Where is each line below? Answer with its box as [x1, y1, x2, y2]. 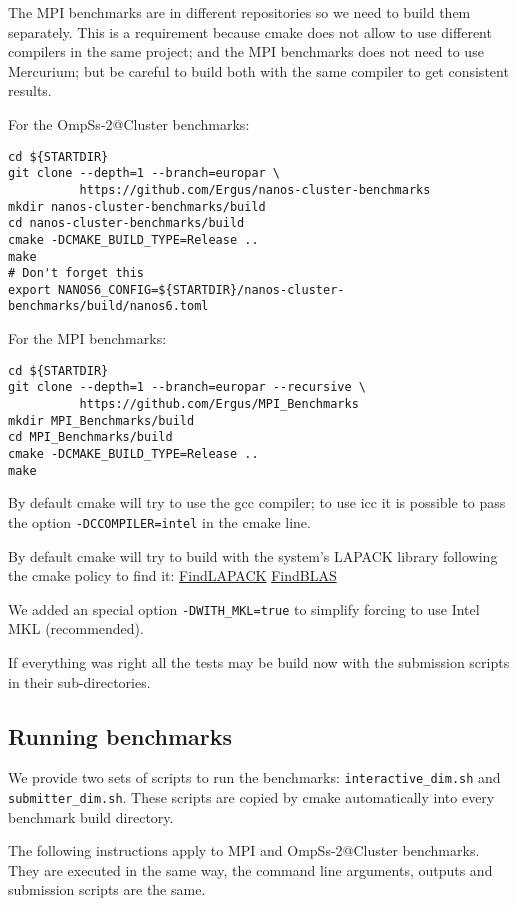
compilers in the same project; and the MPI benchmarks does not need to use [8, 41, 484, 62]
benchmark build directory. [8, 806, 174, 827]
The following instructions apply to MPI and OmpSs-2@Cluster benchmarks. [8, 840, 480, 861]
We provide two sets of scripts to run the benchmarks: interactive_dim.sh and [8, 767, 501, 788]
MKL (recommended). [8, 618, 144, 639]
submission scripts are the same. [8, 879, 206, 900]
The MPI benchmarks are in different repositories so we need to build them [8, 2, 471, 22]
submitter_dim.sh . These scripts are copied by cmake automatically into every [8, 787, 495, 808]
